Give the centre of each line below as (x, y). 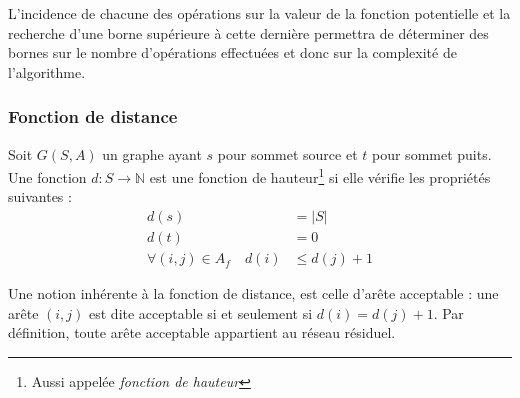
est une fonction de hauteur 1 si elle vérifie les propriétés (320, 175)
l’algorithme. (47, 71)
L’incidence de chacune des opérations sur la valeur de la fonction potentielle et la (259, 13)
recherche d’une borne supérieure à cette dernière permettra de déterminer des (248, 32)
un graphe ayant (152, 153)
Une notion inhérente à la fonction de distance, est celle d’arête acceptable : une (253, 293)
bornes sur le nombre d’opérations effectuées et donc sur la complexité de (232, 52)
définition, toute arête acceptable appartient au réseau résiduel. (202, 332)
